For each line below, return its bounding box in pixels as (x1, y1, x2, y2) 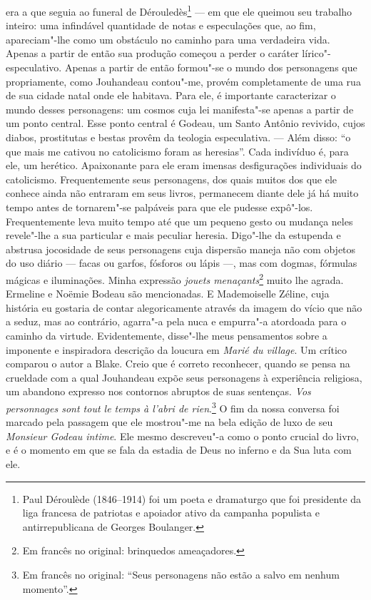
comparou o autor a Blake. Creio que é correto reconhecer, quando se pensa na (6, 356, 350, 371)
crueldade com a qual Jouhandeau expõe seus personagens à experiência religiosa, (6, 370, 362, 385)
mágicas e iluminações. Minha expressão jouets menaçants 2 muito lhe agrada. (6, 270, 344, 287)
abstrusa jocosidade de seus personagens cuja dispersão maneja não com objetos (6, 241, 356, 256)
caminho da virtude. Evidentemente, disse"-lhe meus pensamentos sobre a (6, 327, 327, 342)
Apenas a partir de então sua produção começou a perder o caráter (6, 46, 299, 61)
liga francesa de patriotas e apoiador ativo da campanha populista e (22, 505, 320, 520)
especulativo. (6, 60, 62, 75)
